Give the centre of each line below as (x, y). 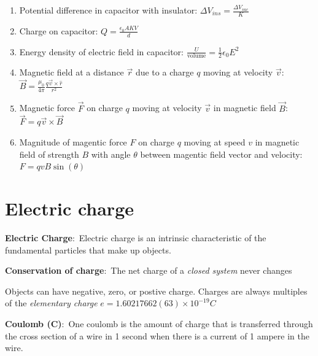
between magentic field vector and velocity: (221, 154)
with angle (111, 154)
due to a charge (165, 72)
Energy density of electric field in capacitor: (101, 51)
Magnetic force (47, 108)
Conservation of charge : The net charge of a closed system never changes (149, 270)
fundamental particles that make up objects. (88, 250)
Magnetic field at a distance (72, 72)
